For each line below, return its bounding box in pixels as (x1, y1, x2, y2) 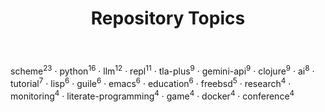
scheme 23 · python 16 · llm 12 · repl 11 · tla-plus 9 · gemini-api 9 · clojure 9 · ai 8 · (10, 63, 315, 77)
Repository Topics (90, 7, 246, 30)
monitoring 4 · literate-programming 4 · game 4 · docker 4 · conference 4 (10, 88, 295, 102)
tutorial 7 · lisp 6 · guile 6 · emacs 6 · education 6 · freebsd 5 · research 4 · (10, 75, 292, 89)
